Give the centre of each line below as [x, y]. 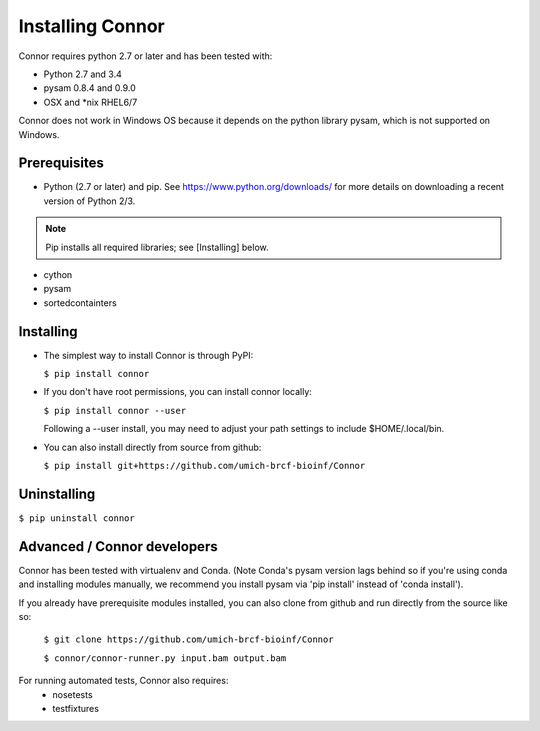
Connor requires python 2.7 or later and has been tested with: [145, 56]
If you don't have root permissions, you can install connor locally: [177, 392]
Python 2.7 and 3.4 [82, 74]
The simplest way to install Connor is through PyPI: [148, 355]
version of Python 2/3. [89, 201]
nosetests [73, 694]
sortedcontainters [80, 302]
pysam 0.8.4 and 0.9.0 [90, 88]
